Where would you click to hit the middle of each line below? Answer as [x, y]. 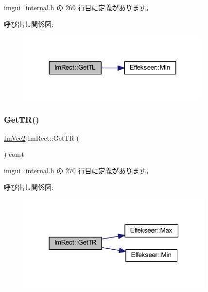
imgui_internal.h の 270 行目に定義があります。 [78, 170]
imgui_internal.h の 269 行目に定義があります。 [78, 7]
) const [14, 154]
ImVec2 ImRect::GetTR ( [42, 137]
